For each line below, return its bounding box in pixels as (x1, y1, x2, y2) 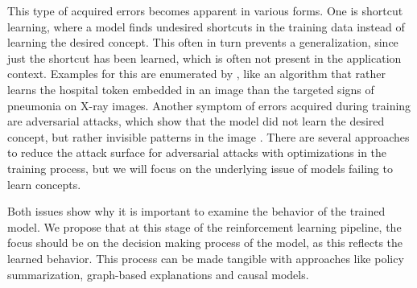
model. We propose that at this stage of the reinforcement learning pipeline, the (7, 218, 402, 235)
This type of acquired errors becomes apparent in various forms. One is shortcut (7, 2, 403, 19)
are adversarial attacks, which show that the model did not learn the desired (7, 113, 385, 130)
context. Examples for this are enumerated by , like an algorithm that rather (7, 65, 386, 82)
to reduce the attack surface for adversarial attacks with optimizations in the (7, 144, 387, 161)
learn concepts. (7, 175, 81, 192)
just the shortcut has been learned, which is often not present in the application (7, 49, 402, 66)
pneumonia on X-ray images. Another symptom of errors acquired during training (7, 97, 411, 113)
